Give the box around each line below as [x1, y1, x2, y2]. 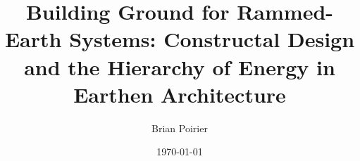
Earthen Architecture [73, 79, 286, 108]
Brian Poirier [151, 120, 208, 135]
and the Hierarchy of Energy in [24, 52, 335, 81]
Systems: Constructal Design [69, 25, 355, 53]
